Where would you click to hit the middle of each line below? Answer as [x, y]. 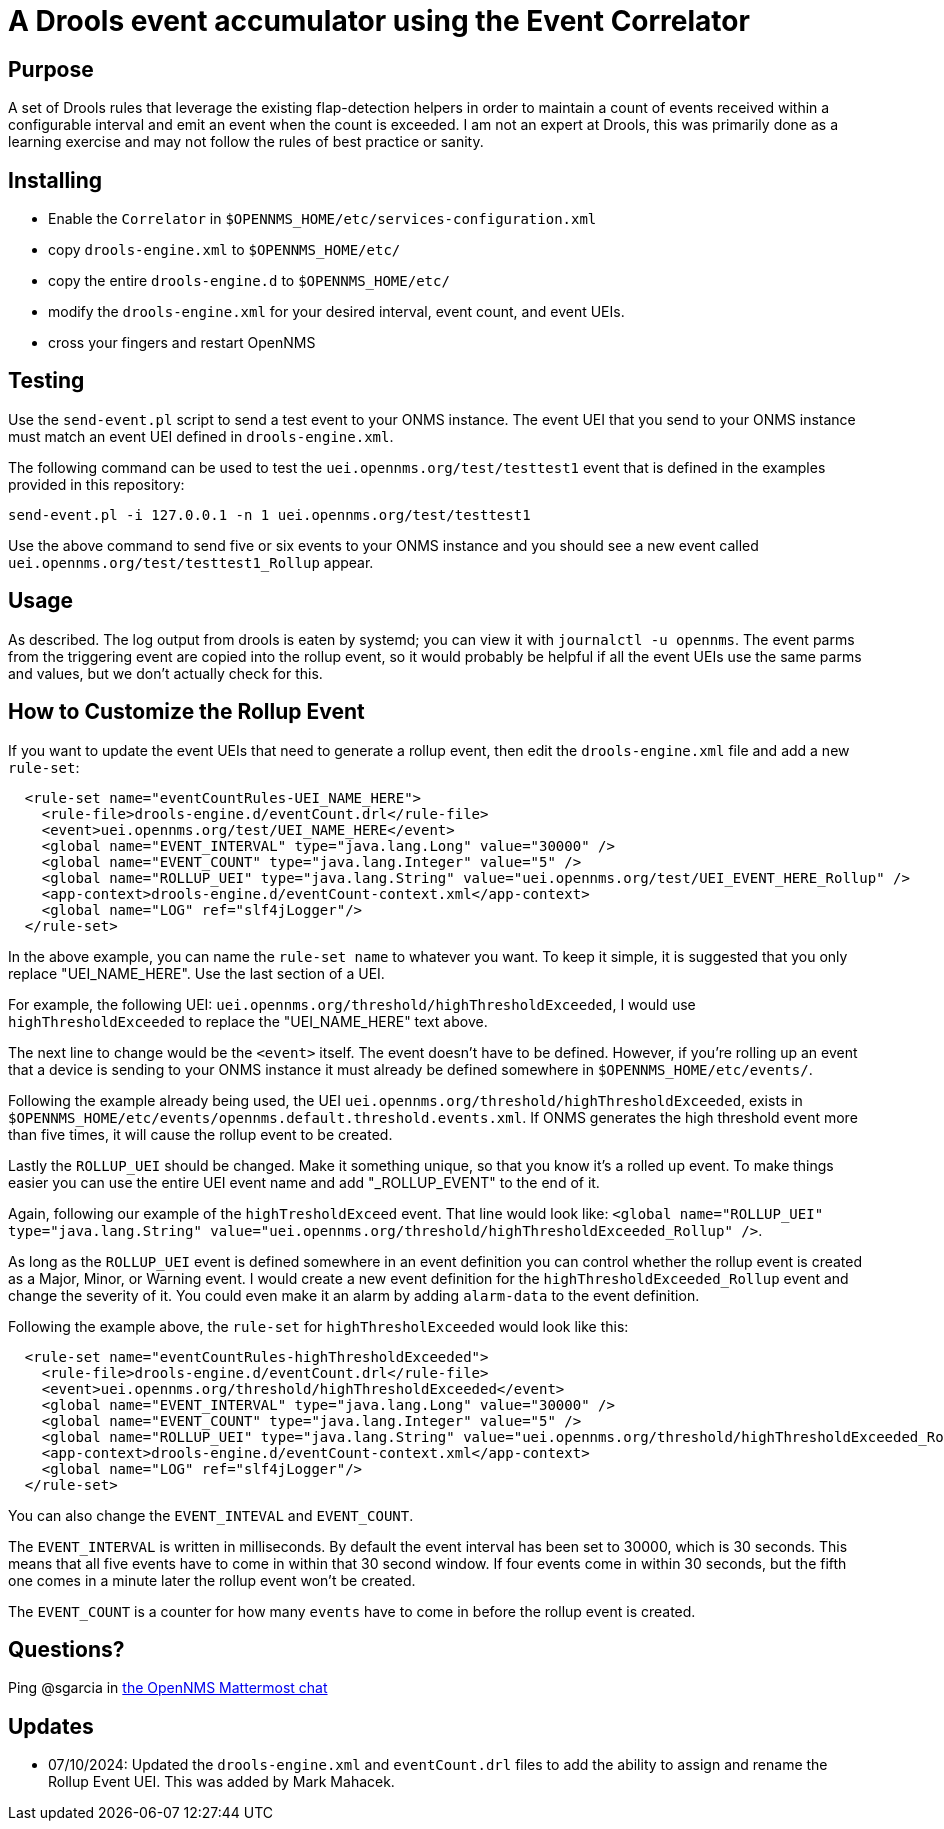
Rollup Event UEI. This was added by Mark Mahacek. [221, 1782]
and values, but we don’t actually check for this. [165, 673]
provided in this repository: [96, 484]
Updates [51, 1726]
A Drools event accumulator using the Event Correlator [379, 21]
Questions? [66, 1649]
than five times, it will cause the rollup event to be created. [200, 1134]
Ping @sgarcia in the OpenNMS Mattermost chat [168, 1688]
